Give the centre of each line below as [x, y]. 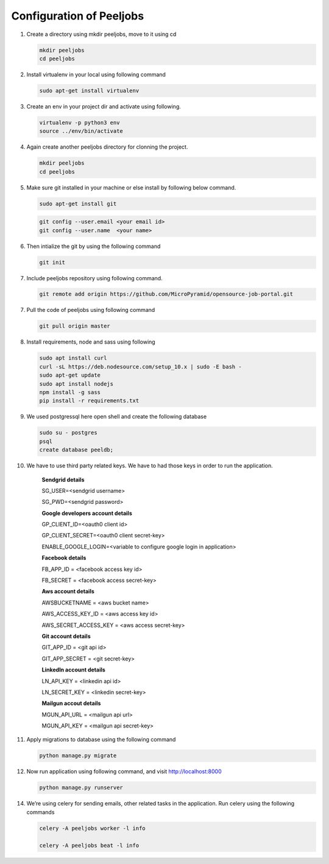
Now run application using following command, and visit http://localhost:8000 [124, 771]
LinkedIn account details [74, 670]
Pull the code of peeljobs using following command [91, 310]
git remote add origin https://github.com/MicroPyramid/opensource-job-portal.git [166, 294]
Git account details [66, 636]
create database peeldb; [76, 450]
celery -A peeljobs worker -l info [92, 828]
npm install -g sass [70, 392]
